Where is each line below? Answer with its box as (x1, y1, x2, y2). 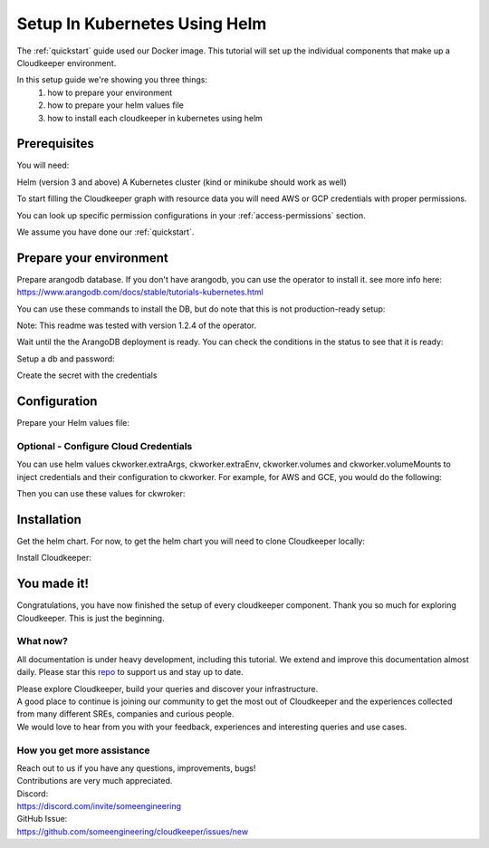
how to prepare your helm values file (47, 100, 185, 111)
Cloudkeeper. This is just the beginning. (16, 612, 165, 623)
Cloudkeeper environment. (16, 57, 117, 68)
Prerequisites (16, 136, 94, 151)
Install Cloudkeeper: (16, 553, 92, 564)
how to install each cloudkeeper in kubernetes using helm (47, 112, 263, 123)
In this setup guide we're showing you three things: (16, 74, 208, 85)
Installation (16, 512, 81, 527)
